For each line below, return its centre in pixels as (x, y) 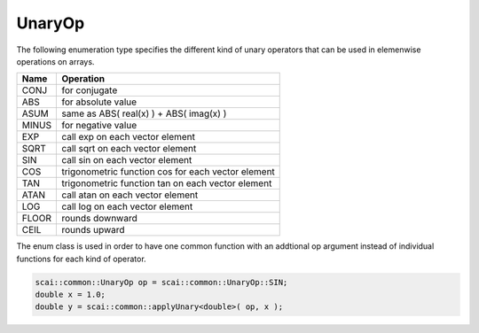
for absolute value (99, 102)
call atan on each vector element (130, 195)
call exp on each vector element (128, 137)
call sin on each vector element (127, 160)
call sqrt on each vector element (129, 149)
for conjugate (90, 90)
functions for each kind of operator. (81, 259)
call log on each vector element (127, 206)
